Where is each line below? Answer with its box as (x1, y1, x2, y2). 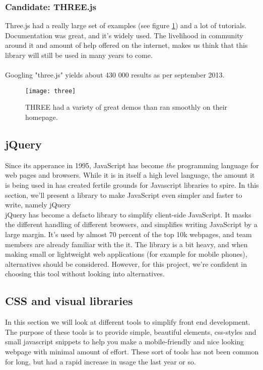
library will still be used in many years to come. (5, 50, 153, 60)
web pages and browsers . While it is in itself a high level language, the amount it (5, 170, 255, 180)
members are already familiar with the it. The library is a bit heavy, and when (5, 239, 248, 249)
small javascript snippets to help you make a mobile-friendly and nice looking (5, 336, 244, 347)
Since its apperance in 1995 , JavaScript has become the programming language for (5, 160, 259, 170)
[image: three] (25, 87, 76, 95)
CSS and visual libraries (5, 293, 133, 309)
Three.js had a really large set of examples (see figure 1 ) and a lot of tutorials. (5, 20, 247, 31)
